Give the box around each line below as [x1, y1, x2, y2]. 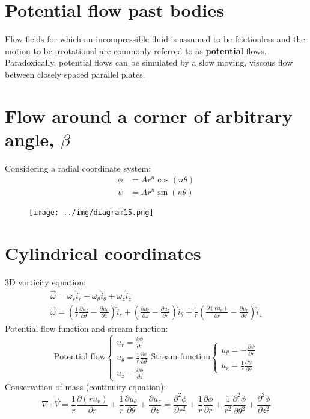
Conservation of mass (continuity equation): [5, 380, 166, 393]
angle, [5, 126, 55, 151]
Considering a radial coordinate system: [5, 161, 151, 174]
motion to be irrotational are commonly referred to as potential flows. [5, 44, 267, 57]
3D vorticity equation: [5, 276, 86, 288]
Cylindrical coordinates [5, 241, 201, 265]
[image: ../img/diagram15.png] [29, 208, 154, 217]
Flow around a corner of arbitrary [5, 103, 293, 128]
